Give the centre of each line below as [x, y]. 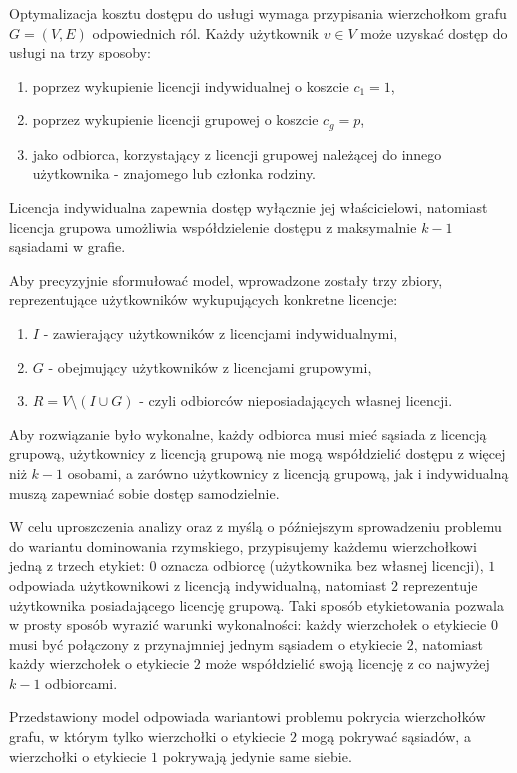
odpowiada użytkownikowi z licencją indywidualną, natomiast [198, 584]
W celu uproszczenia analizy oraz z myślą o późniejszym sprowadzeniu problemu [255, 526]
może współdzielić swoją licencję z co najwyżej [347, 663]
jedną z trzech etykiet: [77, 565]
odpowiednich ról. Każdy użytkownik [205, 32]
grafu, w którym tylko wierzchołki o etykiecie [147, 736]
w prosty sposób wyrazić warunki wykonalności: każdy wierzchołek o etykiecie [248, 624]
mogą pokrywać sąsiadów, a [386, 736]
